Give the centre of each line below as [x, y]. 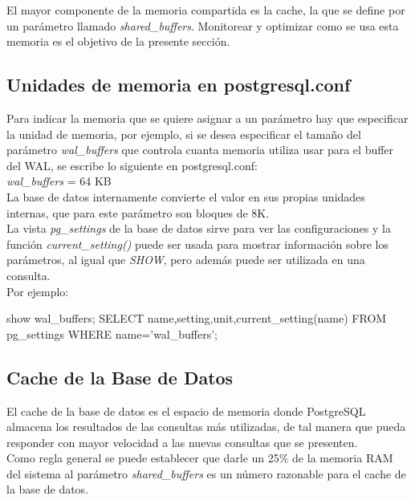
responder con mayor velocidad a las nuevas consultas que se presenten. [182, 442]
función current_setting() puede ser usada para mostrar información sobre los [198, 244]
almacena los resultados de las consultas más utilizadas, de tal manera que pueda [206, 427]
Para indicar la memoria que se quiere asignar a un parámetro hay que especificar [207, 118]
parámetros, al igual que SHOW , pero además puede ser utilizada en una [186, 260]
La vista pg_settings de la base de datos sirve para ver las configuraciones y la [199, 228]
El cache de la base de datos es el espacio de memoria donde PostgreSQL [186, 411]
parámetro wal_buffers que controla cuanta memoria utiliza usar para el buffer [200, 150]
